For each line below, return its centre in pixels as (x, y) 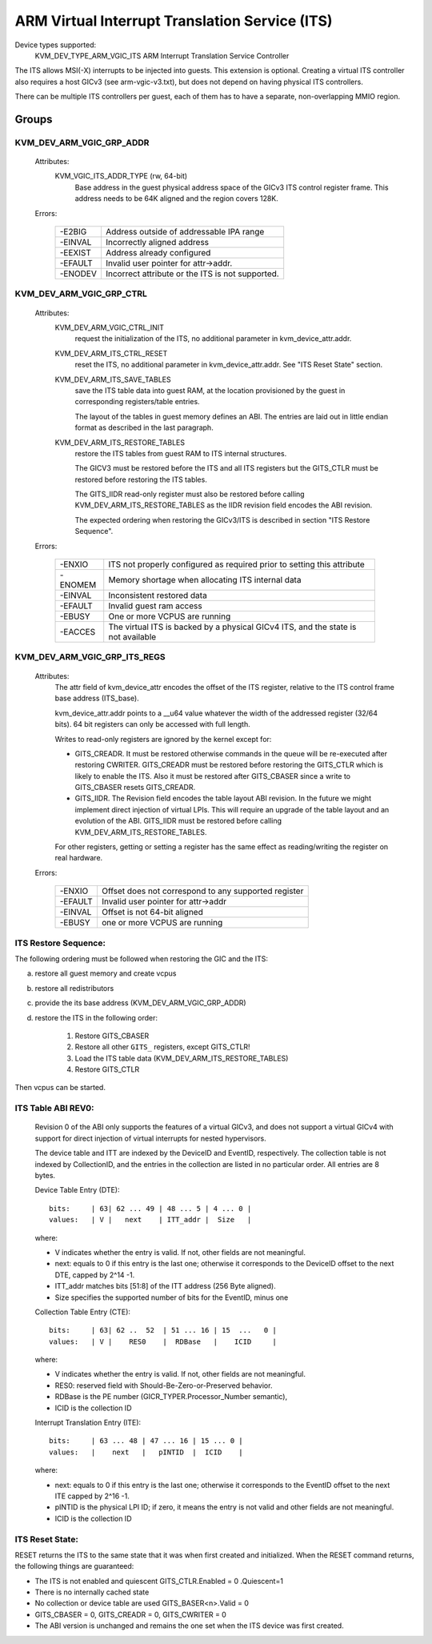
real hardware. (79, 858)
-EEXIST (76, 253)
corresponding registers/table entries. (137, 402)
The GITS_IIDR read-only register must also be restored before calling (190, 494)
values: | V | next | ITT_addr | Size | (150, 1220)
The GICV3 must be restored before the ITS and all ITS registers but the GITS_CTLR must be (227, 468)
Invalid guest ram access (156, 606)
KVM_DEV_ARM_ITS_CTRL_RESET (111, 353)
